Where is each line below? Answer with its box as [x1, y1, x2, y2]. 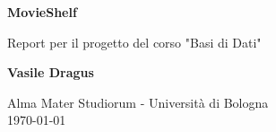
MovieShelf [7, 3, 77, 21]
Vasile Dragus [7, 63, 94, 82]
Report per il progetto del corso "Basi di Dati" [7, 32, 262, 51]
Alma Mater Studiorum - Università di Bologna [7, 92, 269, 111]
